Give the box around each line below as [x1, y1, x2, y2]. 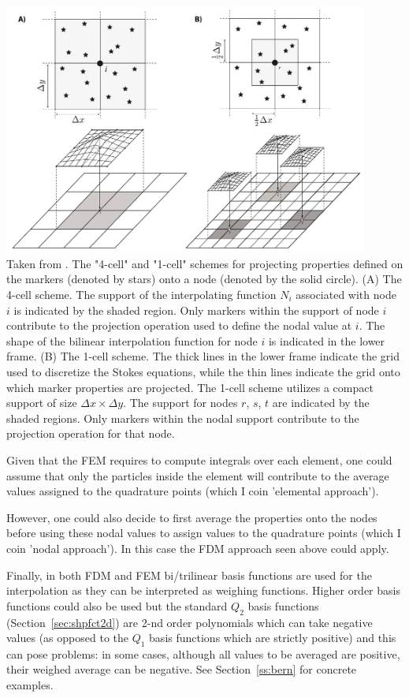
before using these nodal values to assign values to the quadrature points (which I [6, 524, 401, 541]
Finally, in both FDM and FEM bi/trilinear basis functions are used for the [6, 566, 372, 583]
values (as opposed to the [6, 629, 128, 646]
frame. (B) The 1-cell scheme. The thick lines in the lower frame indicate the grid [6, 348, 400, 364]
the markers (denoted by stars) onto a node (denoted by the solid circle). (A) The [6, 271, 402, 287]
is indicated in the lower [268, 332, 385, 349]
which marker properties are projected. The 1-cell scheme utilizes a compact [6, 379, 374, 395]
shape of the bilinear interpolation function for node [6, 332, 258, 349]
